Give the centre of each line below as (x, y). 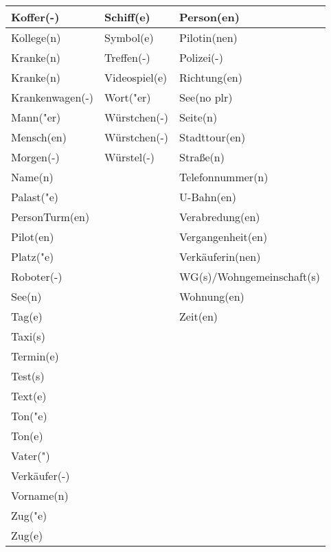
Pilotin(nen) (208, 37)
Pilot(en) (33, 237)
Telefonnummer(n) (224, 177)
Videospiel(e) (136, 77)
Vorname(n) (40, 495)
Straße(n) (202, 157)
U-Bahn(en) (208, 197)
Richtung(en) (211, 77)
